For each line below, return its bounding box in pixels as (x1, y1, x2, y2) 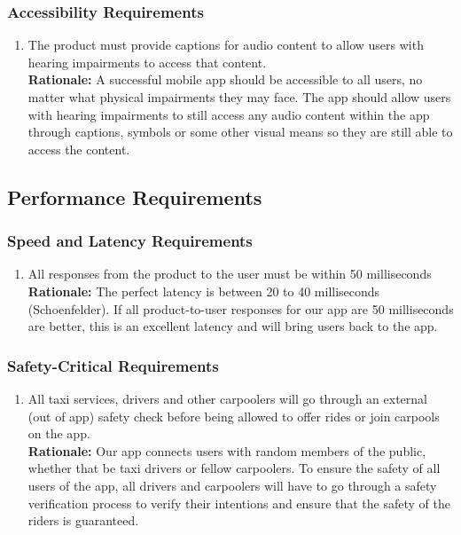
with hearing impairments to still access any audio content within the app (27, 105, 430, 123)
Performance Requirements (7, 183, 262, 210)
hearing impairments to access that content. (27, 52, 267, 71)
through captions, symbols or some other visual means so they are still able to (27, 122, 453, 141)
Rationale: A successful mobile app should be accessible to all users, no (27, 70, 423, 89)
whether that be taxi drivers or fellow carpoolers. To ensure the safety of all (27, 459, 441, 477)
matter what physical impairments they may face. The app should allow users (27, 88, 451, 106)
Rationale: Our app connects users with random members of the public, (27, 441, 426, 460)
